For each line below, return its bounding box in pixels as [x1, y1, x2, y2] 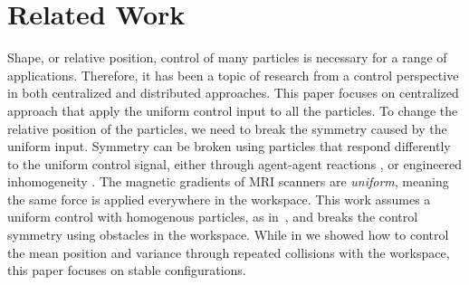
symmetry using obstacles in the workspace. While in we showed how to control [7, 225, 449, 244]
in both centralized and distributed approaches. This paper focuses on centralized [7, 83, 459, 102]
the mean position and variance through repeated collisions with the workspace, [7, 242, 450, 261]
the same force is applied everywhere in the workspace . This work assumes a [7, 189, 431, 208]
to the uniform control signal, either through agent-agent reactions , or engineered [7, 154, 463, 173]
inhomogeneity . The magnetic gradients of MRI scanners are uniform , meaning [7, 172, 449, 191]
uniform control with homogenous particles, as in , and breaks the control [7, 207, 418, 226]
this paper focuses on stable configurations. [7, 261, 246, 280]
